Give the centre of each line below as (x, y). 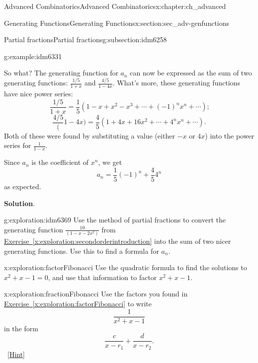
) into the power (230, 135)
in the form (21, 328)
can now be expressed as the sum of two (191, 73)
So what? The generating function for (61, 73)
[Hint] (16, 354)
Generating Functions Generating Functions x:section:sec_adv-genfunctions (117, 23)
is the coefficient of (60, 162)
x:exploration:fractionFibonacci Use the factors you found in (96, 294)
